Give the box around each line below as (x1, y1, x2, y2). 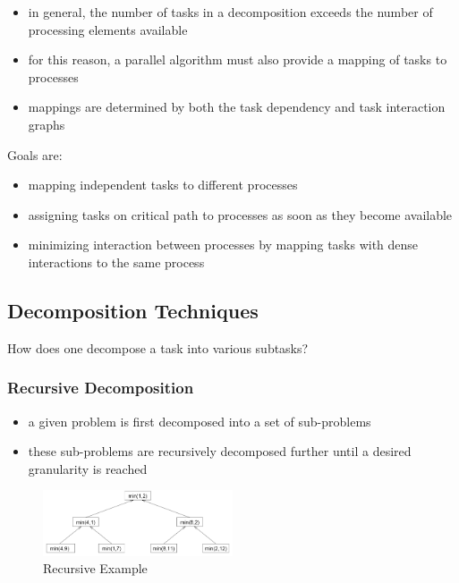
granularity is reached (28, 459, 148, 477)
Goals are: (7, 145, 63, 164)
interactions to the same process (28, 252, 205, 271)
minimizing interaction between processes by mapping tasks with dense (28, 235, 419, 254)
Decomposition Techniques (7, 296, 259, 324)
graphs (28, 114, 65, 133)
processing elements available (28, 20, 188, 38)
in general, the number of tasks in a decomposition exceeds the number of (28, 3, 433, 21)
